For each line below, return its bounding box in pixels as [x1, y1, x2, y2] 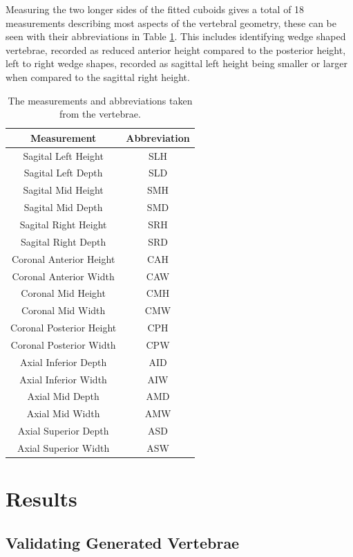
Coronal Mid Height [21, 286, 106, 300]
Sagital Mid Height [23, 183, 104, 197]
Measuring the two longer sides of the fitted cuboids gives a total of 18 [6, 2, 305, 16]
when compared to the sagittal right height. [6, 69, 190, 84]
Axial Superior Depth [17, 423, 109, 438]
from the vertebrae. [59, 107, 141, 121]
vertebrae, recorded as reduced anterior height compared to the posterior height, [6, 42, 346, 57]
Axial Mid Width [26, 406, 100, 421]
